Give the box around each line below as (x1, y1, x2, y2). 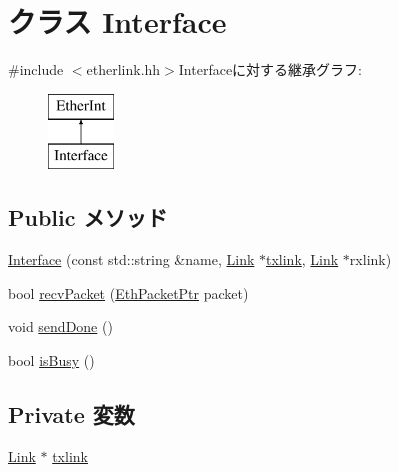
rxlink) (349, 249, 392, 270)
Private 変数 (8, 398, 135, 429)
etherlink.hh (86, 59, 161, 80)
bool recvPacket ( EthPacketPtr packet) (8, 282, 249, 303)
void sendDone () (8, 316, 113, 337)
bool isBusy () (8, 349, 95, 370)
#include (8, 59, 64, 80)
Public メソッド (8, 202, 168, 233)
